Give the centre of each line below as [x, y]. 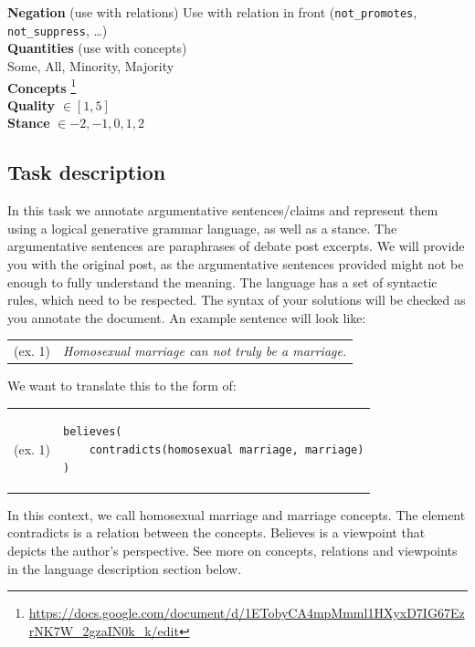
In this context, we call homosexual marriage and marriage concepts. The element [237, 514]
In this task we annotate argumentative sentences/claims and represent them [223, 210]
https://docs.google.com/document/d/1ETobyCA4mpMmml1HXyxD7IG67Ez [247, 613]
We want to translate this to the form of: [122, 386]
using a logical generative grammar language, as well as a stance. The [202, 228]
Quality [32, 104]
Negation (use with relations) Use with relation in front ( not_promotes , [212, 12]
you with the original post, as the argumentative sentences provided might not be [236, 263]
